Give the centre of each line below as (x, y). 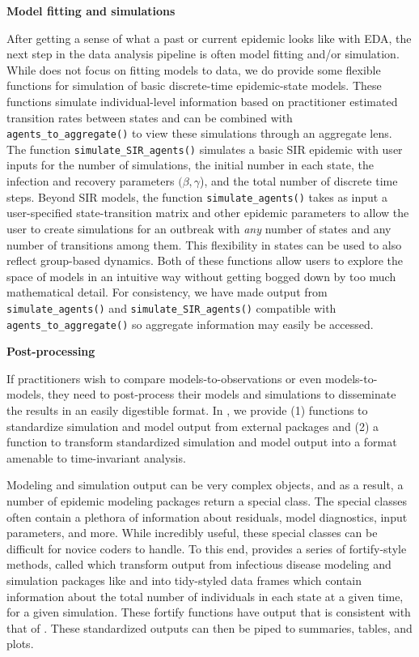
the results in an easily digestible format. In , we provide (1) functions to (187, 410)
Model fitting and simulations (91, 11)
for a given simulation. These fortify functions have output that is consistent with (209, 612)
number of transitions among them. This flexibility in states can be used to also (204, 244)
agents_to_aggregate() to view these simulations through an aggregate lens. (199, 133)
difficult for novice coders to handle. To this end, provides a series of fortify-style (207, 548)
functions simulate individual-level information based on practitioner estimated (202, 101)
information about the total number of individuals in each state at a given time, (205, 596)
